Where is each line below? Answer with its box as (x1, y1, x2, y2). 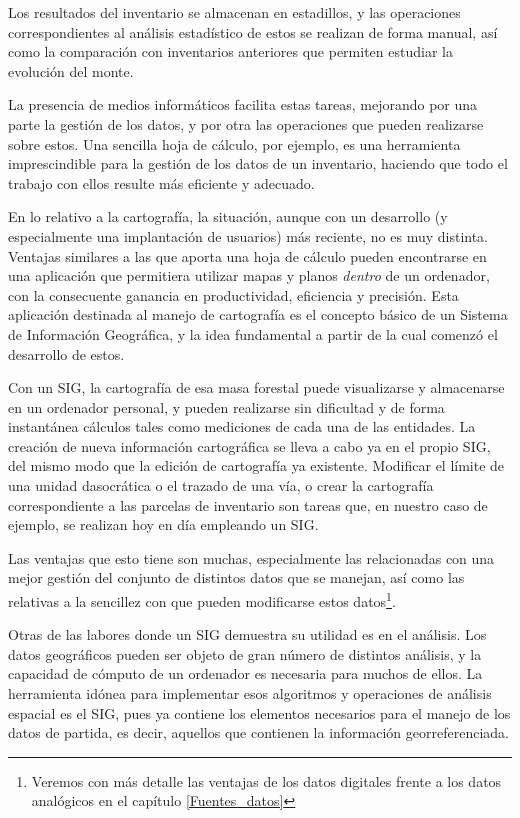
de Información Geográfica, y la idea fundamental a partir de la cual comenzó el (8, 323, 498, 344)
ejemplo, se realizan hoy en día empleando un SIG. (8, 514, 319, 535)
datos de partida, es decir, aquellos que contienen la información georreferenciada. (8, 722, 509, 743)
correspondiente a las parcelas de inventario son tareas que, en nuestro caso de (8, 494, 488, 515)
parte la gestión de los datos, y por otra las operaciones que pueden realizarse (8, 113, 484, 134)
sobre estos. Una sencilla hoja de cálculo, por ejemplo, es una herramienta (8, 133, 461, 154)
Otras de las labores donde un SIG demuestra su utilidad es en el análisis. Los (8, 624, 487, 645)
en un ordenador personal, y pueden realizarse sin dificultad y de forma (8, 396, 445, 417)
